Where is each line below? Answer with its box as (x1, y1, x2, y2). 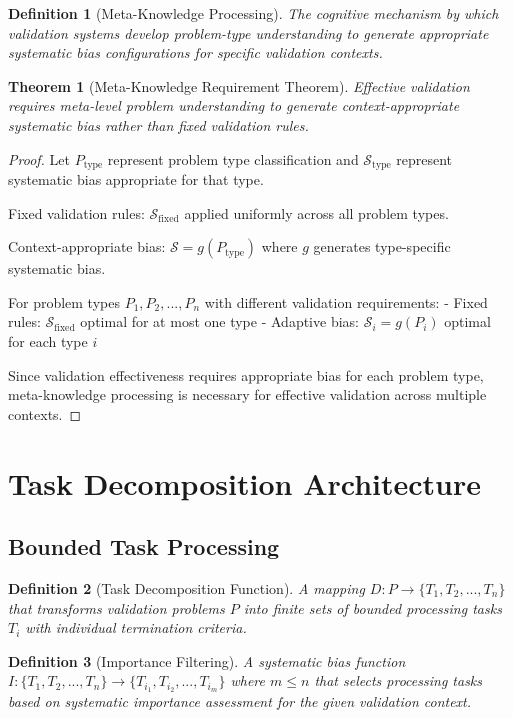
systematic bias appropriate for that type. (8, 169, 264, 190)
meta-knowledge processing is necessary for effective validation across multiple (8, 384, 487, 405)
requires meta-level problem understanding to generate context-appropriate (8, 95, 460, 116)
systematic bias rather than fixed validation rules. (8, 114, 309, 135)
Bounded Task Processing (8, 531, 280, 562)
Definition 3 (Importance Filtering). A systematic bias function (8, 650, 406, 671)
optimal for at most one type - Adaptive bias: (80, 311, 359, 332)
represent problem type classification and (107, 148, 359, 169)
